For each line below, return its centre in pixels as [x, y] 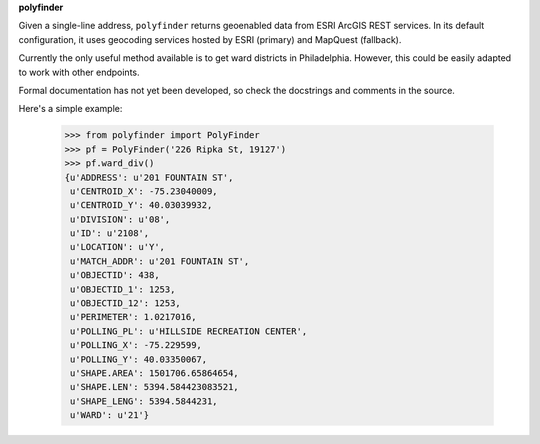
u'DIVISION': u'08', [120, 219]
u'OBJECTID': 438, [115, 275]
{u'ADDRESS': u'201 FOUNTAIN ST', [149, 177]
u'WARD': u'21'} [110, 415]
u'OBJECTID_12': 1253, [126, 303]
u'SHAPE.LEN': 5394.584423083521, [154, 387]
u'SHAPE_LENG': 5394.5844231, [144, 401]
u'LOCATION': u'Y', [117, 247]
